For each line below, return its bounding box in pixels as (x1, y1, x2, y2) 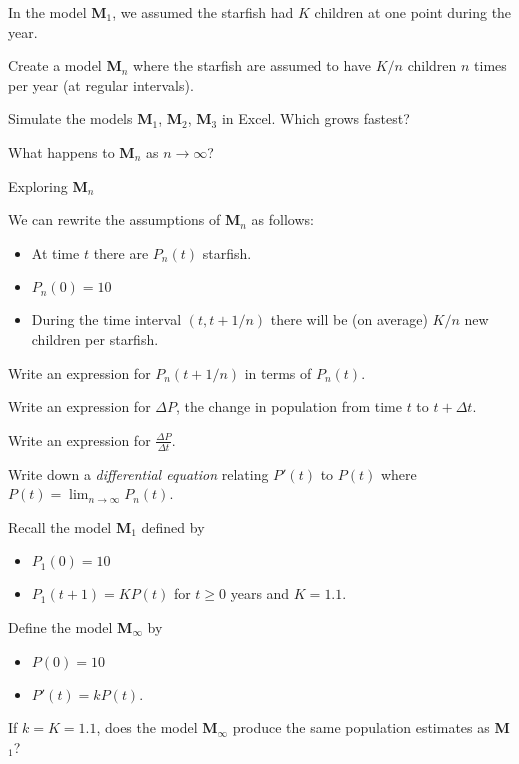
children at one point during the (314, 2, 512, 22)
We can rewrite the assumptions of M (8, 209, 241, 230)
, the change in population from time (175, 396, 402, 417)
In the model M (8, 2, 107, 22)
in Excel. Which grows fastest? (221, 108, 410, 129)
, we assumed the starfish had (112, 2, 294, 22)
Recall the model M (8, 516, 132, 537)
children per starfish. (31, 328, 159, 349)
